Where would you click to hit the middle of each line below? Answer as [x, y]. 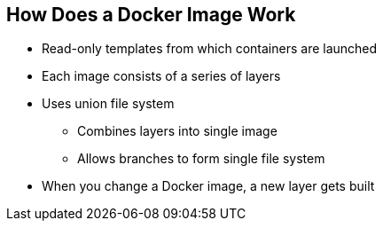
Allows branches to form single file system [201, 159]
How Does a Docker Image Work [151, 15]
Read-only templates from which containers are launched [210, 49]
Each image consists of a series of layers [161, 76]
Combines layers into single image [177, 131]
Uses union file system [108, 104]
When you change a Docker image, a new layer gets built [208, 186]
